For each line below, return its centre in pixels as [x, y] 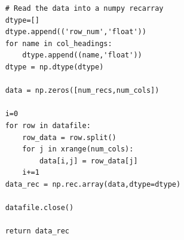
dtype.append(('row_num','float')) [76, 32]
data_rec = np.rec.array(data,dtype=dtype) [93, 184]
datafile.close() [39, 208]
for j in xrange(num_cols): [78, 149]
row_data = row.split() [69, 137]
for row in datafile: [48, 125]
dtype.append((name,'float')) [82, 55]
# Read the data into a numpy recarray [84, 8]
